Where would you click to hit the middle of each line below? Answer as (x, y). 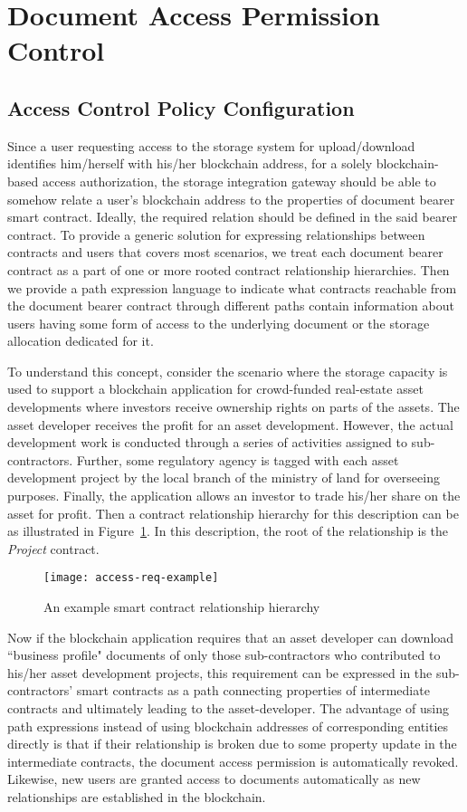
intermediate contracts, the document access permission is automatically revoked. (233, 761)
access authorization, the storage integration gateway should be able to (239, 181)
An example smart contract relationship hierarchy (182, 607)
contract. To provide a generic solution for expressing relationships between (216, 234)
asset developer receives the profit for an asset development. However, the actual (230, 424)
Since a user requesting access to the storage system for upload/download (211, 145)
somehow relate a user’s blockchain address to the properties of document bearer (231, 199)
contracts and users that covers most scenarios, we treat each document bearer (225, 252)
